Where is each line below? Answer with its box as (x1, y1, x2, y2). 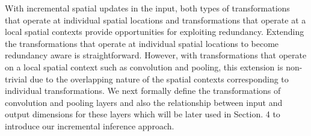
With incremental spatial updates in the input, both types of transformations (5, 2, 290, 14)
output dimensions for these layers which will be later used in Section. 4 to (5, 108, 280, 120)
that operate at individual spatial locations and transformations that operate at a (5, 13, 306, 26)
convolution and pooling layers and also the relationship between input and (5, 96, 283, 108)
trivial (5, 72, 28, 85)
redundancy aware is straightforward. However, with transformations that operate (5, 49, 307, 61)
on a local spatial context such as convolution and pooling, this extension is (5, 60, 283, 73)
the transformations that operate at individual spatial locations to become (5, 37, 279, 49)
